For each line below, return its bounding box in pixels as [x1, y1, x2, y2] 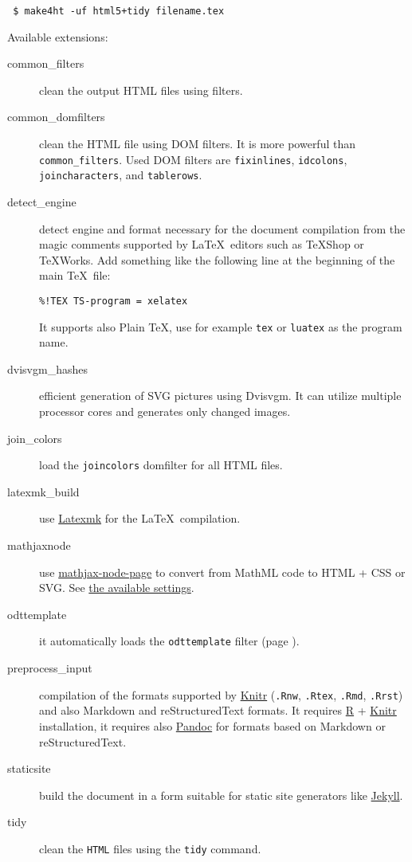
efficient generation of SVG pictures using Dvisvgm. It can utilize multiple [39, 387, 402, 404]
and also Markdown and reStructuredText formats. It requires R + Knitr [39, 702, 397, 719]
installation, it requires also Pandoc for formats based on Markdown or [39, 717, 386, 734]
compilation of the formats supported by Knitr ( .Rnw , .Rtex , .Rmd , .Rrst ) [39, 686, 403, 703]
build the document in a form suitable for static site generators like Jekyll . [39, 786, 403, 803]
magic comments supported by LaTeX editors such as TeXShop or [39, 236, 364, 253]
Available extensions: [7, 28, 108, 45]
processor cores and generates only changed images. [39, 403, 291, 419]
